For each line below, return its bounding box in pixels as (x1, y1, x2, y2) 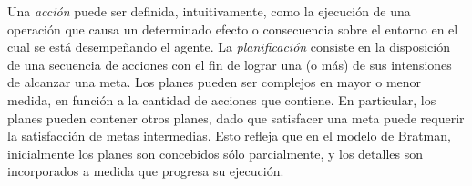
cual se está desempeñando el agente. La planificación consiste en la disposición (7, 37, 450, 56)
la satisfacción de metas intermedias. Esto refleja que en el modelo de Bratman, (7, 126, 451, 145)
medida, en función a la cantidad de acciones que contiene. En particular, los (7, 90, 436, 109)
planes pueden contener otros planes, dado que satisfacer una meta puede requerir (7, 108, 465, 127)
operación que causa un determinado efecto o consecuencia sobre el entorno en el (7, 19, 458, 38)
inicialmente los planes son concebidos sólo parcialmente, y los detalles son (7, 143, 423, 162)
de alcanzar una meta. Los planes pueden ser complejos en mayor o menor (7, 73, 422, 92)
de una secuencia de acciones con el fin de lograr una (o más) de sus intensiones (7, 54, 452, 73)
